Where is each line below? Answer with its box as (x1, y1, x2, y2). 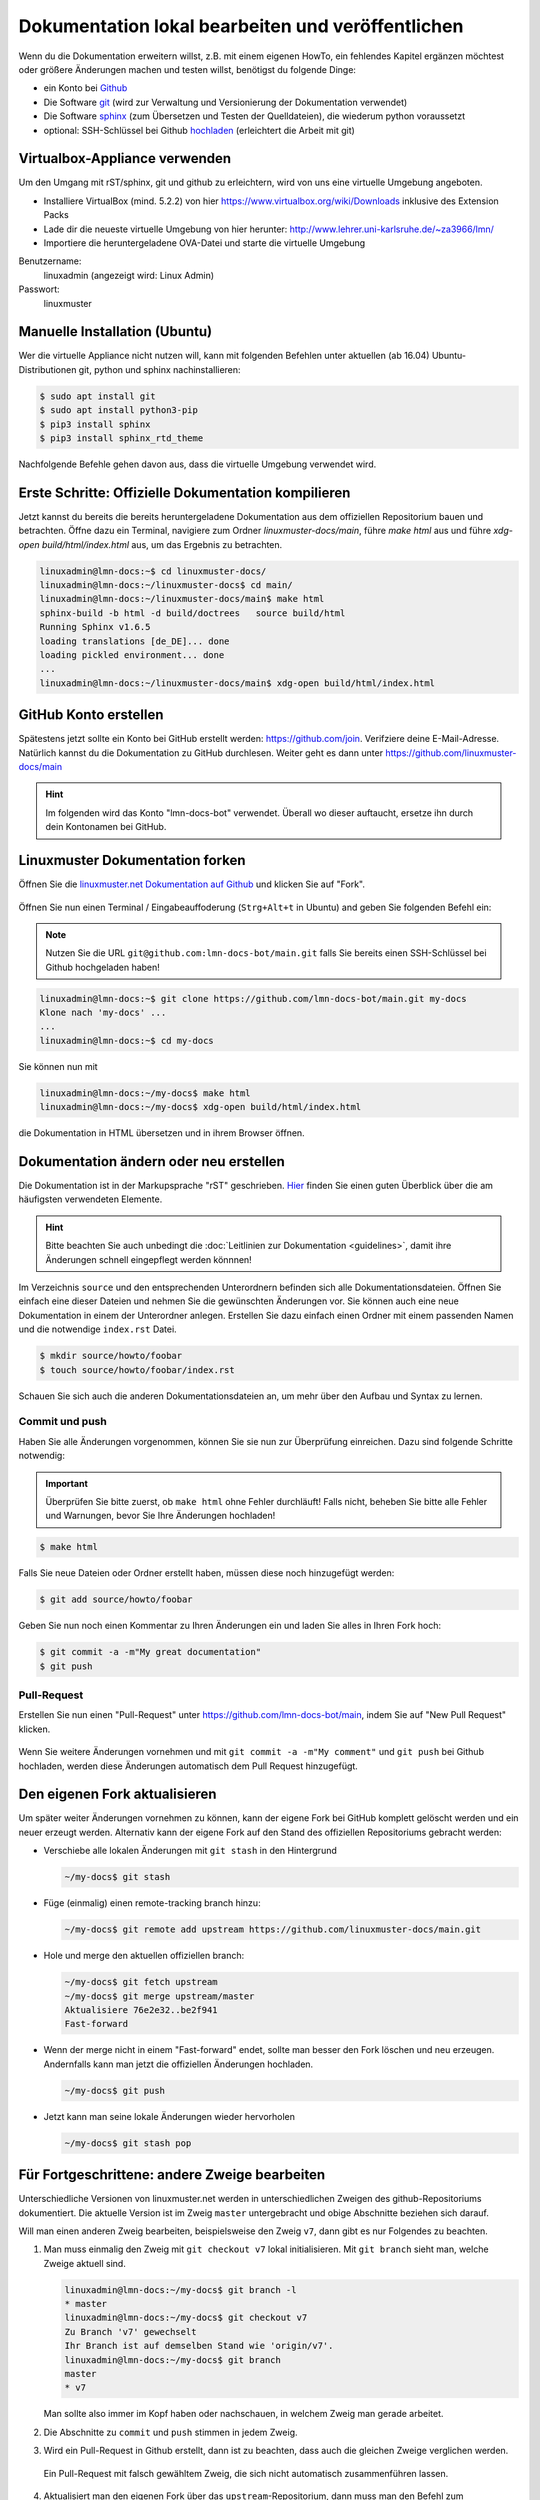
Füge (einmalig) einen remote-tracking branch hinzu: (43, 1897, 261, 1909)
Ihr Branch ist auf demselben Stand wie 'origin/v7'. (64, 2340, 334, 2352)
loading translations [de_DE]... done (39, 635, 230, 647)
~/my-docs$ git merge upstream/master (64, 1990, 255, 2002)
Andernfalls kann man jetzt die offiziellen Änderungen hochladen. (43, 2058, 314, 2070)
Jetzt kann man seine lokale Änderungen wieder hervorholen (43, 2110, 295, 2122)
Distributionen (18, 363, 77, 375)
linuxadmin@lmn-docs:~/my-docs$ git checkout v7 (64, 2312, 308, 2324)
